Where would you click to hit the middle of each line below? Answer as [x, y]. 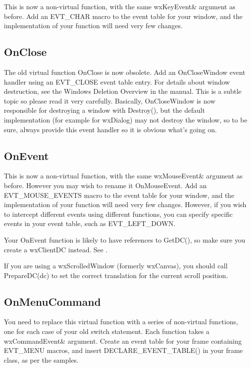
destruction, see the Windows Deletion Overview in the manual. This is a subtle [123, 91]
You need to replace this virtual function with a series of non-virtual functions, [121, 322]
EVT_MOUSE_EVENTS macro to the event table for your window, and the [119, 195]
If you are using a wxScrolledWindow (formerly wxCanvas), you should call [116, 266]
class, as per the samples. [41, 359]
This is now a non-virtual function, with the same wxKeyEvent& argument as [120, 6]
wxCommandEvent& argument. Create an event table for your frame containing [123, 341]
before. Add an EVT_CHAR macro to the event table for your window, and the [123, 16]
